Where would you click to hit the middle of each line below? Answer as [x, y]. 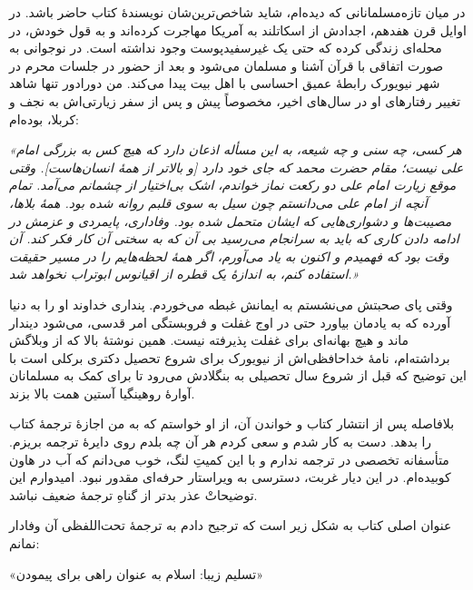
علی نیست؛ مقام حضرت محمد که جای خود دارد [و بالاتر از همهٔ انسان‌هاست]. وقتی [236, 167]
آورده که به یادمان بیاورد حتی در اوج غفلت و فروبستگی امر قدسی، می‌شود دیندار [230, 322]
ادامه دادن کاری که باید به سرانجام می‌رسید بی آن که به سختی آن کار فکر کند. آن [234, 238]
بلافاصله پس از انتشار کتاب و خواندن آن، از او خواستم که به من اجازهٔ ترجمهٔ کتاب [232, 423]
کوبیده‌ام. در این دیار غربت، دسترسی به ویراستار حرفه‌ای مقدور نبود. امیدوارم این [230, 477]
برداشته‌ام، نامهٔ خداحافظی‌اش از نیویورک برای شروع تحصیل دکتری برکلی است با [230, 357]
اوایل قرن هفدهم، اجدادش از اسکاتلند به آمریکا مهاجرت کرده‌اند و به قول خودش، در [238, 29]
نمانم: [25, 543]
